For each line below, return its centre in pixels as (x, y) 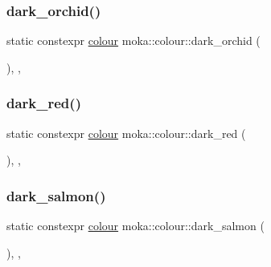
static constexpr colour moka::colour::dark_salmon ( (135, 226)
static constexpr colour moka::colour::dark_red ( (126, 133)
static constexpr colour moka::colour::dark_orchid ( (133, 40)
